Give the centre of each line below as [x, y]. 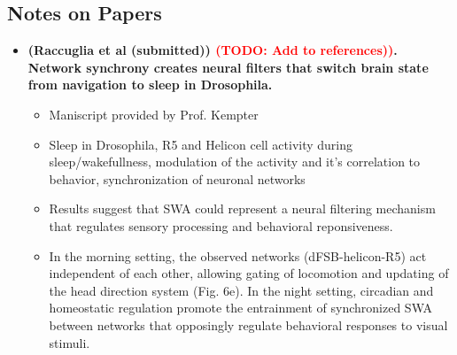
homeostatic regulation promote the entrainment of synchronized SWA [240, 308]
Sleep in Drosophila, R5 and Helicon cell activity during [201, 144]
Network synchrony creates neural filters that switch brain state [228, 67]
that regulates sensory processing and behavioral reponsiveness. [221, 225]
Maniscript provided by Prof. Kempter [154, 114]
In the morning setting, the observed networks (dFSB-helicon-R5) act [238, 255]
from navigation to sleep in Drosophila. [150, 85]
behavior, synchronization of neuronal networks [177, 178]
